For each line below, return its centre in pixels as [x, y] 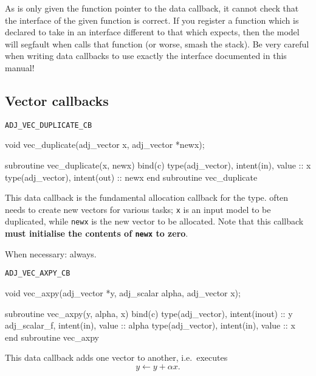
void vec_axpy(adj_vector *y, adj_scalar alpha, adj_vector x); [123, 293]
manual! [20, 67]
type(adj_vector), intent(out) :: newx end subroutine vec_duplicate [131, 177]
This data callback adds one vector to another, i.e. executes [116, 357]
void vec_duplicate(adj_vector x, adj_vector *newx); [105, 144]
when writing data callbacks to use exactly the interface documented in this [146, 56]
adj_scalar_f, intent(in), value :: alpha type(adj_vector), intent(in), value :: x [150, 325]
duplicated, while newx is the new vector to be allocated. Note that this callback [154, 221]
